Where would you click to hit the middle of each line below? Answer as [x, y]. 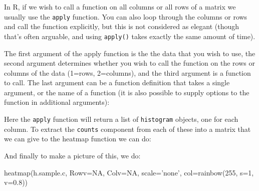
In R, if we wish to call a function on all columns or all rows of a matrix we [120, 7]
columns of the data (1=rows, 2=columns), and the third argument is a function [127, 72]
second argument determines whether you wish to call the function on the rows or [129, 63]
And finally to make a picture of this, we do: [72, 155]
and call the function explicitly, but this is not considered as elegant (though [121, 26]
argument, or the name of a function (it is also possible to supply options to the [127, 92]
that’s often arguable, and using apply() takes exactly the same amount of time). [130, 36]
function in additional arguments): [57, 102]
